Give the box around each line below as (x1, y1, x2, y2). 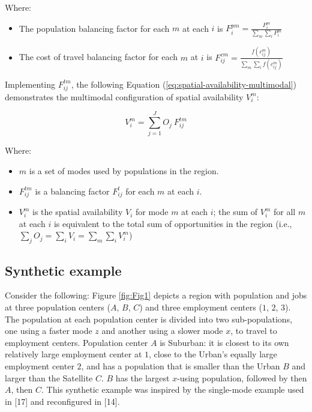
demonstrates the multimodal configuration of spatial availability (5, 90, 244, 103)
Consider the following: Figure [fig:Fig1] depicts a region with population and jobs (5, 289, 307, 301)
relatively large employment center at (5, 348, 142, 360)
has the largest (115, 371, 170, 384)
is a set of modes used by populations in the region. (29, 164, 219, 177)
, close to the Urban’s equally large (149, 348, 277, 360)
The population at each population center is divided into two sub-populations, (5, 312, 293, 325)
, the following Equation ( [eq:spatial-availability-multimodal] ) (71, 77, 296, 90)
